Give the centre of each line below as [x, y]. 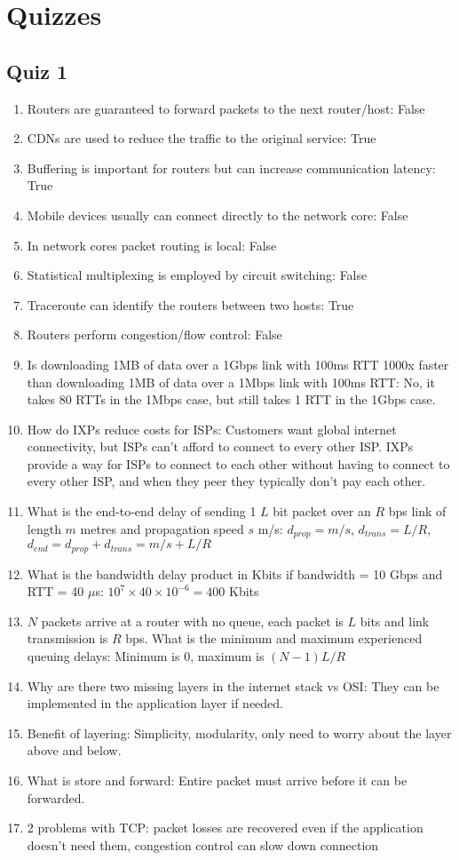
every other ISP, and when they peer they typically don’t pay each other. [226, 481]
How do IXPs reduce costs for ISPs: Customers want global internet [212, 429]
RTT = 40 [55, 591]
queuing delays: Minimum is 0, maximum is [146, 655]
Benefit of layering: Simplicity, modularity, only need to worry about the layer [239, 733]
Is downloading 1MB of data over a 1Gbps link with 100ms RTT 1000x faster [238, 364]
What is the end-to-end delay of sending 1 [142, 511]
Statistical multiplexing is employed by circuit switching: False [197, 275]
